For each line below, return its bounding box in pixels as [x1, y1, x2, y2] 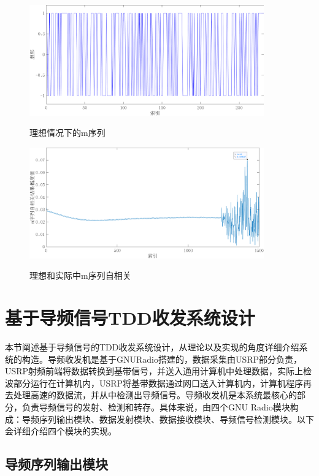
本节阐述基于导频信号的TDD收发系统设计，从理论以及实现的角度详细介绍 [5, 340, 299, 353]
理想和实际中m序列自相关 [29, 269, 131, 282]
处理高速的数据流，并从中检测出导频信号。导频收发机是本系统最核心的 [13, 388, 297, 401]
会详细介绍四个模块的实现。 [5, 425, 117, 437]
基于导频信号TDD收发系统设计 [5, 305, 255, 330]
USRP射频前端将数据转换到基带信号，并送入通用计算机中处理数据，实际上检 [5, 365, 312, 377]
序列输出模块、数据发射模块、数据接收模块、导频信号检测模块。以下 [39, 412, 314, 425]
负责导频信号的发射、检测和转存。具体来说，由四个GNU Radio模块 [21, 400, 290, 413]
